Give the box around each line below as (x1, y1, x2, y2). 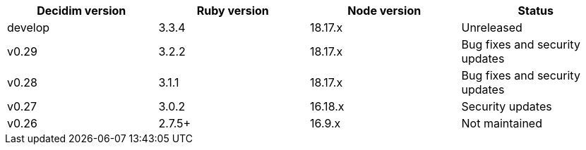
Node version (347, 4, 421, 18)
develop (7, 20, 50, 35)
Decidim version (37, 4, 126, 18)
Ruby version (196, 4, 269, 18)
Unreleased (461, 20, 522, 35)
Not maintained (461, 116, 542, 130)
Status (518, 4, 554, 18)
